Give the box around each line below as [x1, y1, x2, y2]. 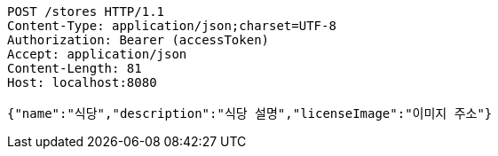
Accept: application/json [7, 47, 187, 61]
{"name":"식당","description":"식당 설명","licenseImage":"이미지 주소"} [7, 106, 493, 121]
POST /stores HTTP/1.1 [7, 4, 165, 19]
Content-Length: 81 [7, 61, 142, 75]
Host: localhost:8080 [7, 75, 157, 90]
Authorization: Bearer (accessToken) [7, 33, 270, 47]
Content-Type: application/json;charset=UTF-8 [7, 19, 336, 33]
